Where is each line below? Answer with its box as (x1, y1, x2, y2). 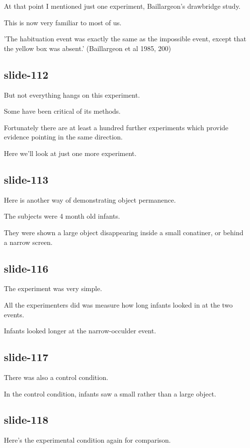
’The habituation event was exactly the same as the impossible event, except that (4, 34, 247, 44)
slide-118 (4, 412, 49, 427)
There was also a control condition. (4, 372, 108, 382)
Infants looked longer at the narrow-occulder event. (4, 326, 156, 336)
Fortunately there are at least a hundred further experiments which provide (4, 122, 229, 132)
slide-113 (4, 172, 49, 187)
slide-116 (4, 260, 49, 276)
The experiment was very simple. (4, 283, 102, 293)
